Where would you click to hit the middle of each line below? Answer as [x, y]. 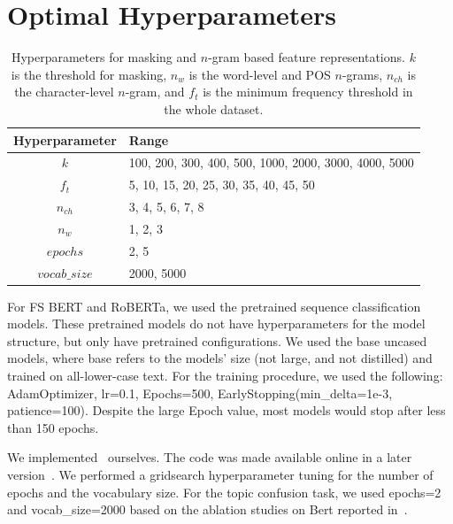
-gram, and [155, 92]
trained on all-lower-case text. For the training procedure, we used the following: [225, 376]
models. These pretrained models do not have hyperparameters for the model [216, 324]
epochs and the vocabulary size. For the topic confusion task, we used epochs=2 [224, 492]
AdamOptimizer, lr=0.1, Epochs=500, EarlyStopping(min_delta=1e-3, [200, 393]
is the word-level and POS [260, 74]
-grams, [362, 74]
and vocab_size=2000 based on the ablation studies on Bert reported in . [207, 509]
